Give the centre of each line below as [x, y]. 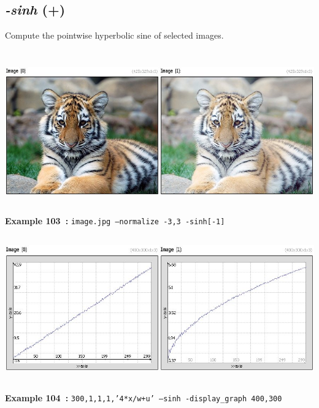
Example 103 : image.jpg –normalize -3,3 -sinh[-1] [115, 220]
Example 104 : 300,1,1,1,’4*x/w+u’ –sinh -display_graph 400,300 [144, 397]
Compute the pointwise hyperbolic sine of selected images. [114, 35]
